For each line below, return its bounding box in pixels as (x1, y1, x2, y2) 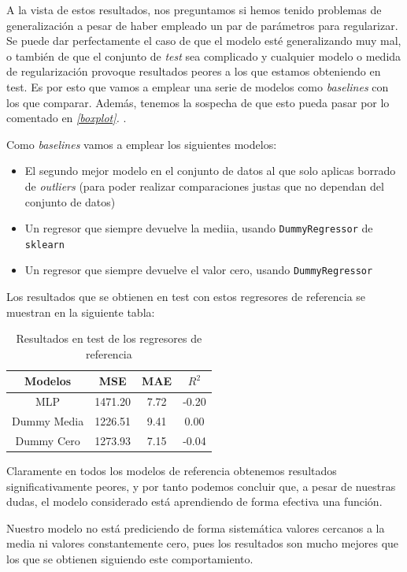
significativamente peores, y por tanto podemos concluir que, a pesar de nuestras (6, 477, 396, 494)
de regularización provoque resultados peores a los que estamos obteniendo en (6, 63, 381, 80)
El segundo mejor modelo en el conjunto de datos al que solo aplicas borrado (24, 162, 396, 179)
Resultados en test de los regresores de (16, 330, 202, 347)
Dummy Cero (15, 433, 80, 448)
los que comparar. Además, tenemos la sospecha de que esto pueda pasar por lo (6, 94, 390, 110)
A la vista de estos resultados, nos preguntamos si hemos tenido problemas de (6, 2, 382, 17)
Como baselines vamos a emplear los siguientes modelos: (6, 136, 277, 152)
